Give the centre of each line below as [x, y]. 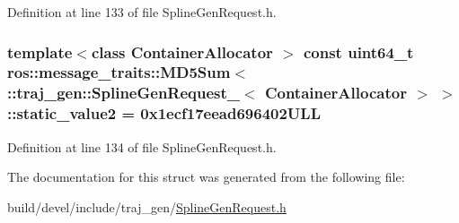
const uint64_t [358, 51]
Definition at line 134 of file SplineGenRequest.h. [142, 146]
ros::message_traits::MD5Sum [119, 72]
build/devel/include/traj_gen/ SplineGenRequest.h [147, 206]
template [40, 51]
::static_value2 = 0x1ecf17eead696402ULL [164, 113]
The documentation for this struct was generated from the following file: [206, 177]
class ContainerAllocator [182, 51]
